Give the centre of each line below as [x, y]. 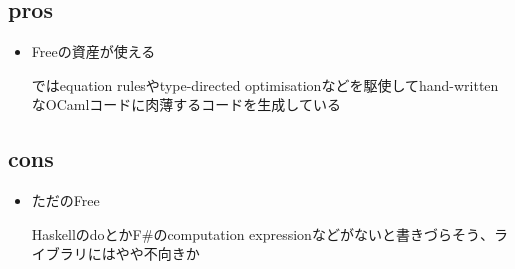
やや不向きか [157, 253]
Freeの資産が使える [93, 51]
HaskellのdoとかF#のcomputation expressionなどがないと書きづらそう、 [262, 233]
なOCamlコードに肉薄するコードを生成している [186, 104]
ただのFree [65, 200]
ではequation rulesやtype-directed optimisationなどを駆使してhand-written [265, 84]
